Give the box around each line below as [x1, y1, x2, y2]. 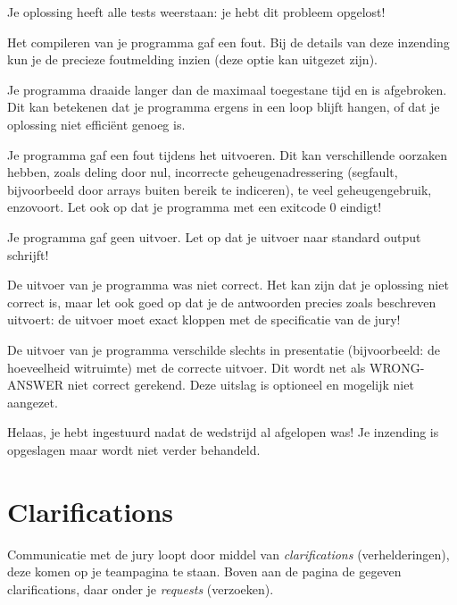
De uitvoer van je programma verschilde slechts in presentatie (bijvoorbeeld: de [7, 340, 440, 358]
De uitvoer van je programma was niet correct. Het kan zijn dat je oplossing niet [7, 275, 449, 294]
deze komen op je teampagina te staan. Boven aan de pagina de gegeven [7, 562, 402, 581]
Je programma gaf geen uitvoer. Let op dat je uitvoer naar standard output [7, 227, 421, 246]
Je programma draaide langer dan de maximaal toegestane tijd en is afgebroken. [7, 80, 447, 98]
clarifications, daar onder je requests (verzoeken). [7, 579, 274, 598]
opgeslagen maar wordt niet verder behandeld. [7, 440, 261, 458]
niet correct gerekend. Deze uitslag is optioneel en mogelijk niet [67, 375, 414, 394]
